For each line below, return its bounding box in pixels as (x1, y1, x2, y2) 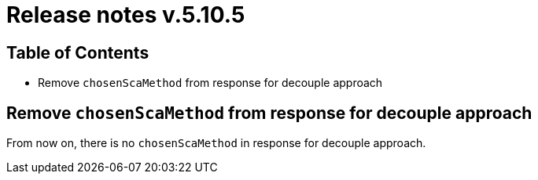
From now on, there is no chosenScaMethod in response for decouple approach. (6, 136, 426, 150)
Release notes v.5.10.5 (6, 2, 245, 28)
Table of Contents (6, 42, 149, 63)
